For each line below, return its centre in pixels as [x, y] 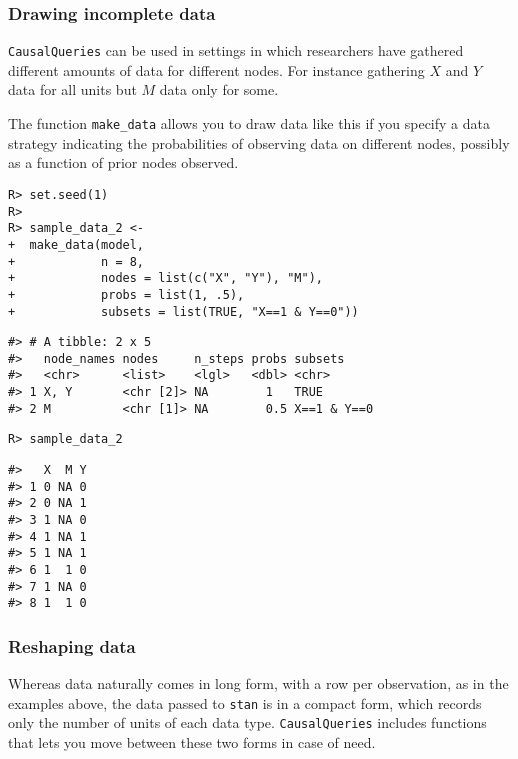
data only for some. [219, 89]
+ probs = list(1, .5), [126, 294]
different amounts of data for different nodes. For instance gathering [216, 69]
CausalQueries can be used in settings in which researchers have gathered [236, 50]
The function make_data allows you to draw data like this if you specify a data [249, 123]
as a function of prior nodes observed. [123, 162]
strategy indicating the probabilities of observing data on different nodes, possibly [259, 142]
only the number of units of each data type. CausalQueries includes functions [247, 722]
